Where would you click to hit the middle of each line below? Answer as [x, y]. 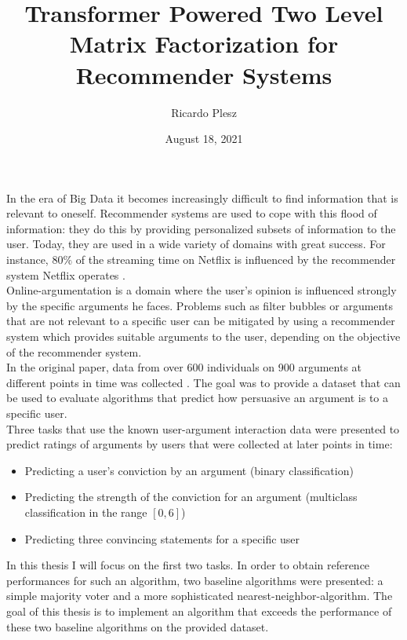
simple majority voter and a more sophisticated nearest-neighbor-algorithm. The [200, 596]
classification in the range [86, 512]
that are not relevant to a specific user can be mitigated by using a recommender [201, 321]
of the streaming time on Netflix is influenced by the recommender [236, 260]
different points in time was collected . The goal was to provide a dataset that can [203, 382]
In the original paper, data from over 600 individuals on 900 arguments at [184, 367]
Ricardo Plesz [204, 112]
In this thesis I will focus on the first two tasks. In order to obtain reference [188, 565]
